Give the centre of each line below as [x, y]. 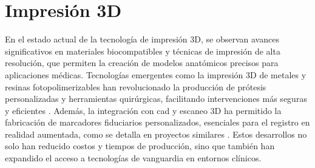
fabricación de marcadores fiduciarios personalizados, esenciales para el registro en [157, 122]
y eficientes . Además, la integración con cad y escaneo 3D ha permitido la [143, 110]
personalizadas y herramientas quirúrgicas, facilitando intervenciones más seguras [156, 99]
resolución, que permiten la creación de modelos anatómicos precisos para [142, 63]
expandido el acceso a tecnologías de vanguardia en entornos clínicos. [133, 158]
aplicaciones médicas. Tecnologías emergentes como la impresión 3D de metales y [156, 74]
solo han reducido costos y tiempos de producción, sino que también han [140, 146]
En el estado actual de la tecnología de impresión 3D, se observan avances [142, 39]
